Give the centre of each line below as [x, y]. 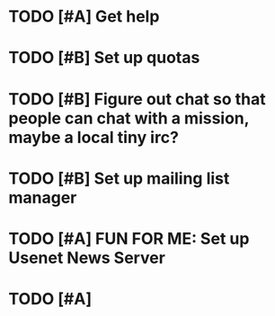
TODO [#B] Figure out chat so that [137, 99]
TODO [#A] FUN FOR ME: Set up [129, 238]
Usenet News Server [87, 257]
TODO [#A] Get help [84, 17]
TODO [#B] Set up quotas [104, 58]
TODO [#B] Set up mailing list [119, 178]
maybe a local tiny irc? [93, 137]
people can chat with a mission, [129, 118]
